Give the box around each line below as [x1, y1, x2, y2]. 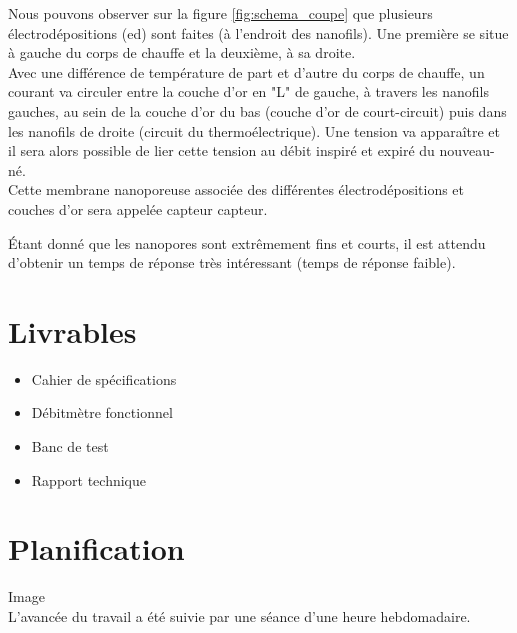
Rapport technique [31, 469, 146, 490]
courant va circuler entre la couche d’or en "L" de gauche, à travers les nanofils [8, 81, 489, 102]
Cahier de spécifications [31, 368, 177, 389]
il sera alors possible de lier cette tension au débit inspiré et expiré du [8, 140, 435, 161]
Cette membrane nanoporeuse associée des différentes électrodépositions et [8, 179, 465, 200]
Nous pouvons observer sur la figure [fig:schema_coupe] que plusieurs [8, 3, 433, 23]
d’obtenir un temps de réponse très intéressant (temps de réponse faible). [8, 252, 456, 273]
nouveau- [439, 140, 495, 161]
